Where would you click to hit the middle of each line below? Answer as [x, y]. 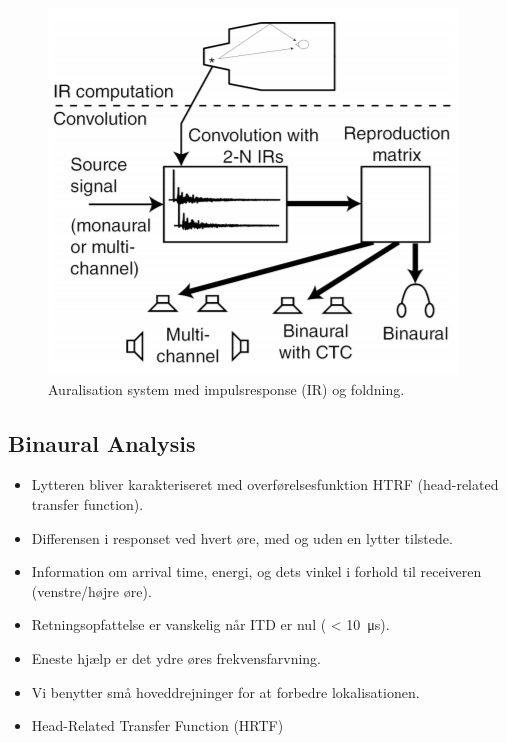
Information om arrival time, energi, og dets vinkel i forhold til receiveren [256, 571]
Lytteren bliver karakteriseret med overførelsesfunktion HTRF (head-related [265, 484]
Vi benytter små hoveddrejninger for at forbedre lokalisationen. [225, 691]
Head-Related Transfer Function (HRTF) [157, 725]
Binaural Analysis [102, 442]
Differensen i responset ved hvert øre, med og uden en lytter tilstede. [242, 537]
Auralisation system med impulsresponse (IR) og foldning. [226, 388]
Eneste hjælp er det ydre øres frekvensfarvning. [176, 657]
